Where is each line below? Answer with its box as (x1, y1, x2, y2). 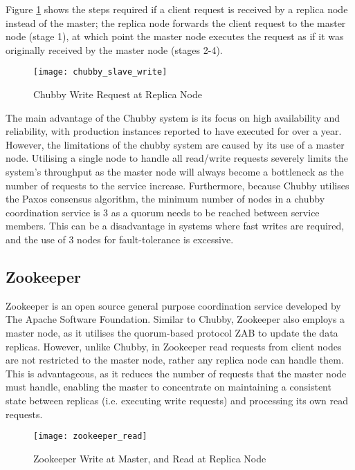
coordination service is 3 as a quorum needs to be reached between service (6, 205, 320, 219)
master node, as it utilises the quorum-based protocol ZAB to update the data (6, 325, 338, 339)
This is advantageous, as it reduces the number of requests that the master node (6, 366, 347, 380)
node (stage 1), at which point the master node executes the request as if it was (6, 29, 344, 44)
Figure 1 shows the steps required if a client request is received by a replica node (6, 2, 348, 16)
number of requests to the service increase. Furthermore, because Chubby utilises (6, 178, 349, 192)
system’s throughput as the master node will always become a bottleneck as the (6, 164, 344, 178)
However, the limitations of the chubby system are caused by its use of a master (6, 137, 345, 151)
